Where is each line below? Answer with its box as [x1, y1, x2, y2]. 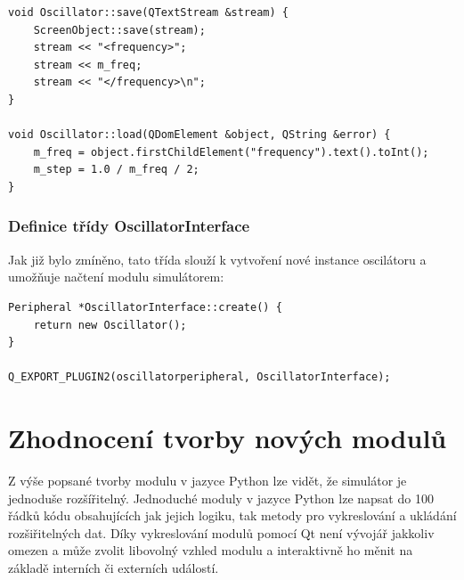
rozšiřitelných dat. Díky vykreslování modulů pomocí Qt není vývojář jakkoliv [8, 523, 435, 542]
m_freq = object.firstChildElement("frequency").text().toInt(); [33, 145, 429, 159]
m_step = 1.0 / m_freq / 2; [33, 163, 199, 176]
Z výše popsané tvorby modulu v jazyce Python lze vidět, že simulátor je [8, 471, 407, 490]
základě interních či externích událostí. [8, 559, 219, 576]
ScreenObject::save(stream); [33, 23, 206, 37]
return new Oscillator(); [33, 318, 187, 331]
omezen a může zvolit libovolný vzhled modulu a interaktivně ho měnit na [8, 541, 413, 560]
